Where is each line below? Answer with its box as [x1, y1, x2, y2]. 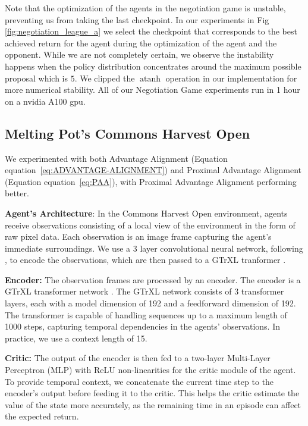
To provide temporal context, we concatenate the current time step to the [5, 375, 274, 387]
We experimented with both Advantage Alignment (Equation [5, 152, 228, 164]
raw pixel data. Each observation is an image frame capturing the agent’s [5, 230, 272, 243]
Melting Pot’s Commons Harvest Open [5, 124, 250, 142]
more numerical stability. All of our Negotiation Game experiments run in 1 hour [5, 83, 300, 96]
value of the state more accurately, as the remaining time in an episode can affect [5, 398, 301, 411]
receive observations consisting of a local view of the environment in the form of [5, 218, 296, 231]
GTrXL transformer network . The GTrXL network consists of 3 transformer [5, 285, 284, 297]
